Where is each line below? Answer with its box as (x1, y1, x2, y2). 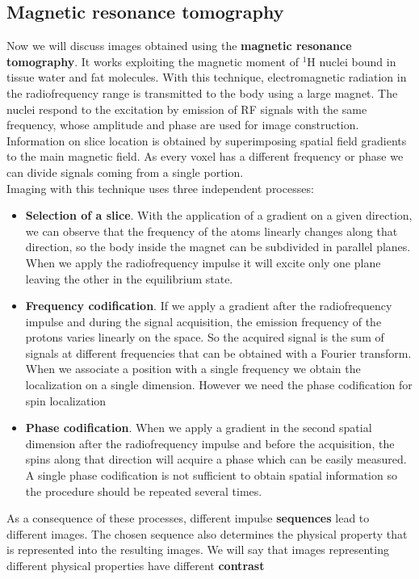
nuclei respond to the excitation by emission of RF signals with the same (6, 100, 367, 117)
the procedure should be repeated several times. (25, 482, 262, 499)
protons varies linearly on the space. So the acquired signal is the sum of (25, 329, 384, 346)
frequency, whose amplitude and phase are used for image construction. (6, 116, 359, 133)
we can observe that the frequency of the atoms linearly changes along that (25, 222, 398, 239)
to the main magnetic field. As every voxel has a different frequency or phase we (6, 148, 404, 165)
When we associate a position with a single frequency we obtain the (25, 360, 361, 377)
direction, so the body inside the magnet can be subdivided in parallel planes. (25, 238, 411, 255)
